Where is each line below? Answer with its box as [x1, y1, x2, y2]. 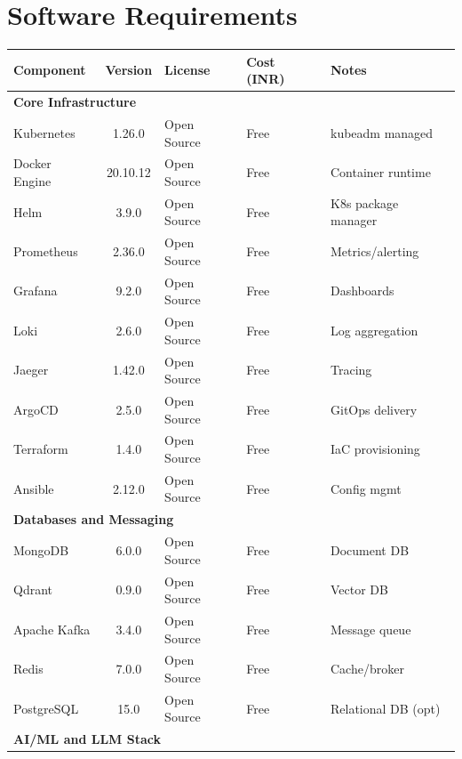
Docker [13, 154, 52, 173]
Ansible [13, 479, 54, 497]
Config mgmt [331, 479, 402, 497]
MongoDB [13, 540, 69, 559]
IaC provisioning [331, 440, 420, 458]
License [164, 61, 211, 79]
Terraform [13, 440, 68, 458]
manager [331, 211, 378, 230]
